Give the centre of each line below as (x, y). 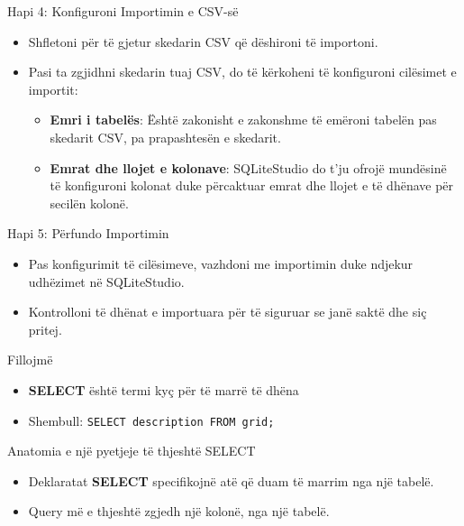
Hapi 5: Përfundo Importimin (88, 233)
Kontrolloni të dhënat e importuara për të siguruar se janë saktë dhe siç (227, 312)
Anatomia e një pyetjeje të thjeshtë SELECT (132, 451)
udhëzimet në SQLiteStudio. (106, 281)
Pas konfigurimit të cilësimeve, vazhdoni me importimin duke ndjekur (221, 263)
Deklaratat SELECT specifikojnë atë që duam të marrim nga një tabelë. (231, 480)
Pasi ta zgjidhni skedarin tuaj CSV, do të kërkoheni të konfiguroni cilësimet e (242, 72)
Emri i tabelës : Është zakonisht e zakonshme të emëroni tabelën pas (243, 120)
